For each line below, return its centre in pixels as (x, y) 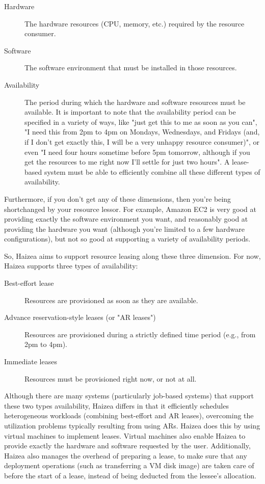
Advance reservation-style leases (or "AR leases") (80, 317)
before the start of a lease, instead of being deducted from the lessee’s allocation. (130, 475)
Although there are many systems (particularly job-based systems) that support (129, 396)
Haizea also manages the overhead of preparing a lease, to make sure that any (126, 455)
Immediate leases (31, 361)
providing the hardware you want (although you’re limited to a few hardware (124, 228)
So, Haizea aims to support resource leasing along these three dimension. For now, (132, 256)
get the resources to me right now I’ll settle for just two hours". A (127, 162)
